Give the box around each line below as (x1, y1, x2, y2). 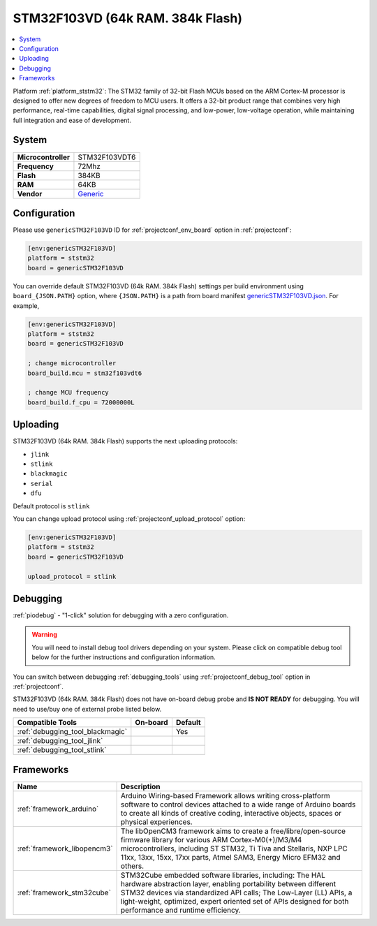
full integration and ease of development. (13, 116, 132, 124)
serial (30, 479, 53, 487)
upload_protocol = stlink (27, 573, 117, 580)
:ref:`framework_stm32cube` (17, 888, 112, 897)
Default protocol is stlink (13, 501, 90, 510)
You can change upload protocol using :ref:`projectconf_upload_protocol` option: (13, 514, 246, 523)
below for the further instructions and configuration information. (31, 653, 216, 661)
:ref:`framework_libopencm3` (17, 844, 113, 853)
